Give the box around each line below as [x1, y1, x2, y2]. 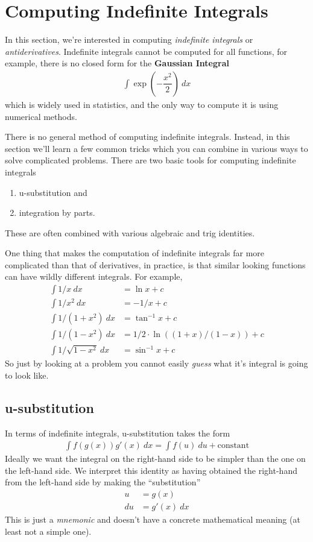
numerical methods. [5, 110, 77, 122]
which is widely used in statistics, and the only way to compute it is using [5, 98, 279, 110]
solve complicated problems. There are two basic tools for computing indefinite [5, 154, 296, 166]
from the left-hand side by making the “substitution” [5, 476, 201, 488]
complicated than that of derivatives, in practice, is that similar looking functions [5, 258, 306, 271]
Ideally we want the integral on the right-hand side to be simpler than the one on [5, 452, 306, 465]
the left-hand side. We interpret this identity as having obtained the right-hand [5, 464, 297, 476]
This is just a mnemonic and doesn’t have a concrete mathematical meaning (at [5, 512, 300, 525]
